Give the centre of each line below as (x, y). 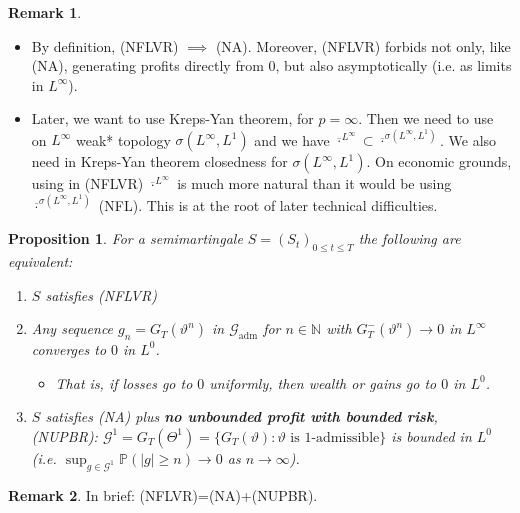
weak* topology (123, 139)
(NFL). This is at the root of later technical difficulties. (268, 204)
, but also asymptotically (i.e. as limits (393, 65)
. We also (468, 139)
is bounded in (431, 435)
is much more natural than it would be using (314, 183)
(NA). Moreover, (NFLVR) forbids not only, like (363, 45)
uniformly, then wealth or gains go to (323, 382)
